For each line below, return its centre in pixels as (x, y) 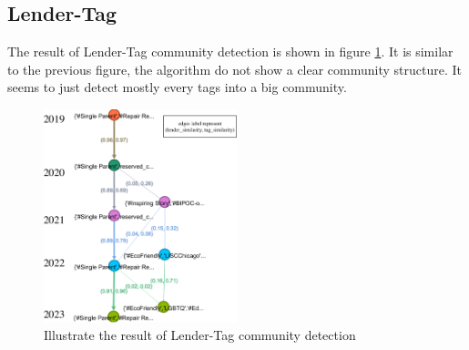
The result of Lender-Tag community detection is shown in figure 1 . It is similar (230, 51)
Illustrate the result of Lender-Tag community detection (200, 335)
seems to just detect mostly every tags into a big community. (177, 87)
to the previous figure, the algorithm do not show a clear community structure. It (235, 69)
